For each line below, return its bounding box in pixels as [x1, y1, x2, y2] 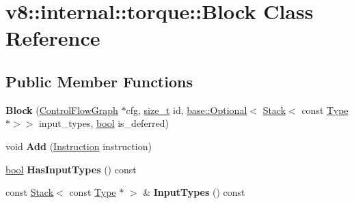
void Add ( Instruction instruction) [5, 139, 152, 153]
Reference [5, 24, 100, 52]
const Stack [5, 185, 54, 199]
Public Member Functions [5, 70, 193, 91]
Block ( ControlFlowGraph [5, 102, 118, 117]
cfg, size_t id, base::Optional [126, 102, 247, 117]
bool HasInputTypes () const [5, 162, 137, 176]
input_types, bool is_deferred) [38, 116, 169, 130]
